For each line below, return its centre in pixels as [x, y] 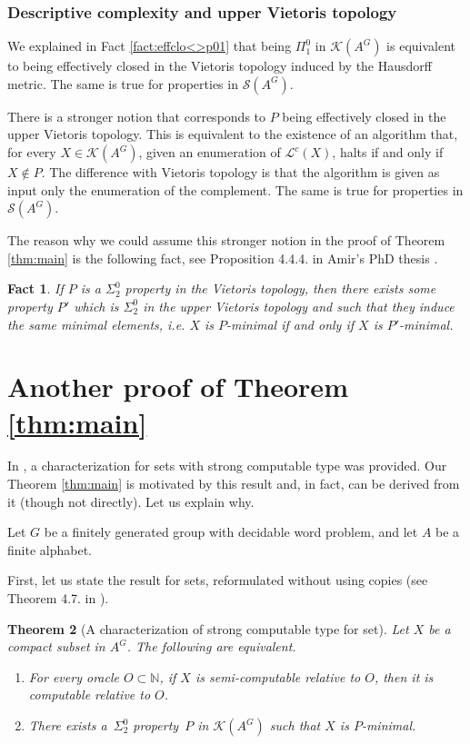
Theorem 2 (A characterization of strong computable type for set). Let [208, 628]
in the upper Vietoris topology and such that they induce [299, 306]
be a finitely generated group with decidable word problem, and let [231, 532]
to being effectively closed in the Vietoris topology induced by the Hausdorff [220, 66]
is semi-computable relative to [278, 676]
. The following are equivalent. [211, 646]
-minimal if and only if [290, 324]
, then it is [404, 676]
